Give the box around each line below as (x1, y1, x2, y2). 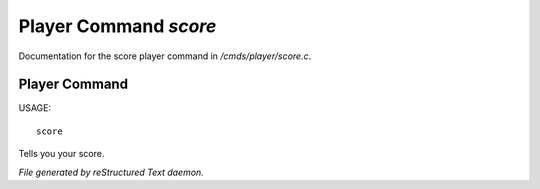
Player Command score (18, 15, 217, 37)
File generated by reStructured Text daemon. (18, 166, 204, 178)
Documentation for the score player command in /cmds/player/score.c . (18, 50, 312, 62)
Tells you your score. (18, 148, 105, 160)
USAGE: (18, 102, 52, 114)
